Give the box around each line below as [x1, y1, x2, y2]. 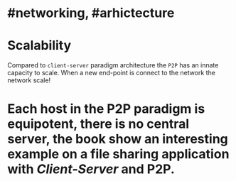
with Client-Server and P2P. [7, 161, 176, 177]
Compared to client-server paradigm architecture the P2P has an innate [7, 61, 219, 70]
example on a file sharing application [7, 146, 230, 163]
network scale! [7, 76, 51, 84]
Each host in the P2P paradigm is [7, 101, 205, 117]
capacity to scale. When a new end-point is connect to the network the [7, 69, 215, 77]
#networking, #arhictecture [7, 5, 175, 21]
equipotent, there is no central [7, 116, 190, 132]
